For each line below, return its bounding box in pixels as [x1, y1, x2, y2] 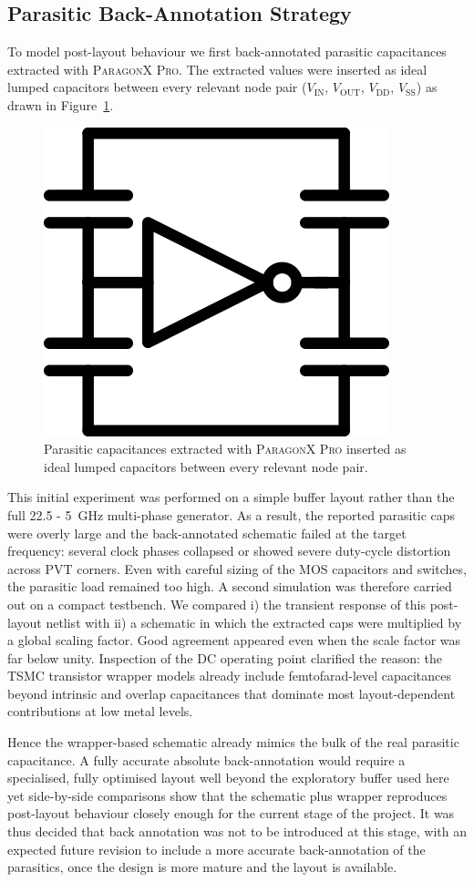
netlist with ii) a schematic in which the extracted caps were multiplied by [46, 612, 462, 631]
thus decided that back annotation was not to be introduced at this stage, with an [7, 822, 467, 841]
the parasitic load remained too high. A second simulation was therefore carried [7, 577, 452, 596]
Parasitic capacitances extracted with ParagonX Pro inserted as [44, 439, 407, 458]
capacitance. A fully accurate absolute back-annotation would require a [7, 750, 406, 769]
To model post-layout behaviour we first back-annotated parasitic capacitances [7, 42, 447, 61]
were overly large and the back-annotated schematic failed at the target [7, 523, 407, 542]
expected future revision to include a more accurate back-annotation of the [7, 839, 426, 858]
